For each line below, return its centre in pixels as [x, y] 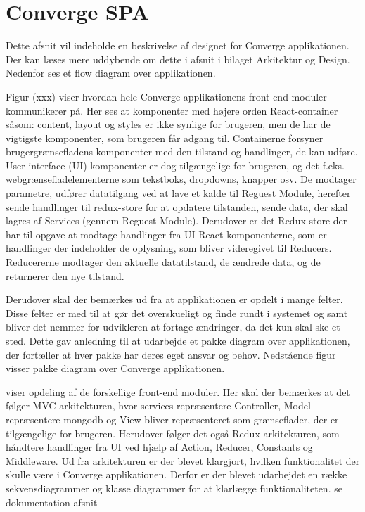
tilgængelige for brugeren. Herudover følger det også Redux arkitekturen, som [173, 433]
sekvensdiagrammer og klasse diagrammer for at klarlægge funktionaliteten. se [174, 488]
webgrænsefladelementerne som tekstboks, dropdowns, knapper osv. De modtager [181, 179]
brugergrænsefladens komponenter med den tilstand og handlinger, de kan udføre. [182, 152]
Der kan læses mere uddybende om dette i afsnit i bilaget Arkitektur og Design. [178, 59]
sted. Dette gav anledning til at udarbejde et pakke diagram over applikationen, [178, 340]
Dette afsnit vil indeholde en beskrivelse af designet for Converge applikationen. [178, 45]
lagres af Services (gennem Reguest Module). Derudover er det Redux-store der [177, 220]
